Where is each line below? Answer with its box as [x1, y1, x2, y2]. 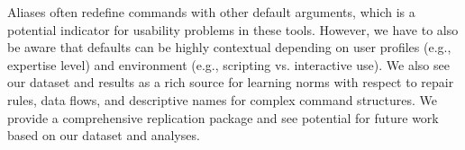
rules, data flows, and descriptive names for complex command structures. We [7, 90, 438, 109]
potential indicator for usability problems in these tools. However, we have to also [7, 20, 459, 39]
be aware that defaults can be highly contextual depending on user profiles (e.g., [7, 38, 451, 57]
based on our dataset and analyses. [7, 126, 200, 145]
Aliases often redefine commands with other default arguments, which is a [7, 3, 415, 21]
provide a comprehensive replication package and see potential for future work [7, 108, 439, 127]
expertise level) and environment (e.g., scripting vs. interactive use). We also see [7, 55, 450, 74]
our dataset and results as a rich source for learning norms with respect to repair [7, 73, 454, 92]
